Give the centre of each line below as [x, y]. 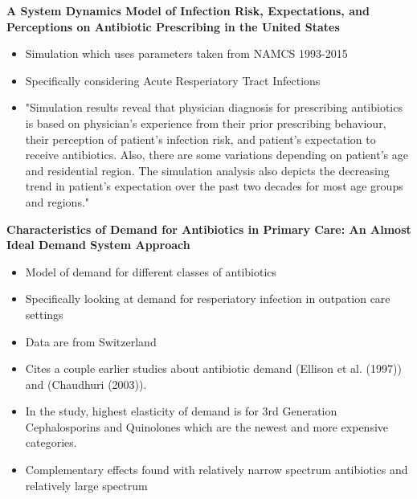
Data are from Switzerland [91, 341]
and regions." [57, 201]
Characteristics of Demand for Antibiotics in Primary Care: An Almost [209, 229]
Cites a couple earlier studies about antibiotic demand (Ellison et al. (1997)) [213, 368]
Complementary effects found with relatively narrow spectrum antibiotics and [217, 470]
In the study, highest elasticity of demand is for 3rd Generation [181, 411]
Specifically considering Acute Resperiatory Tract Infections [173, 80]
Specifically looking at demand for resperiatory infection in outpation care [208, 299]
